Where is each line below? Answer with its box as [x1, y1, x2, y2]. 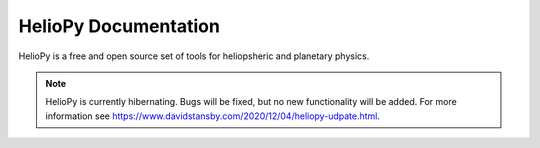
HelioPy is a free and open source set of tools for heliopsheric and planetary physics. [18, 50, 370, 62]
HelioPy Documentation [18, 15, 220, 37]
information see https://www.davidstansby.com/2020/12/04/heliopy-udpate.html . [45, 110, 380, 122]
